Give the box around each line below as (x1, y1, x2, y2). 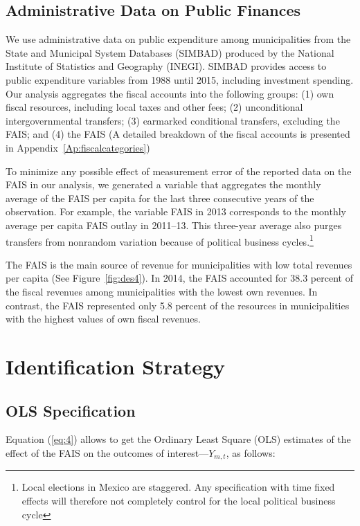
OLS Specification (6, 399, 136, 421)
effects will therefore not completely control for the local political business (21, 493, 336, 507)
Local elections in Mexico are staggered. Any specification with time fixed (21, 480, 335, 494)
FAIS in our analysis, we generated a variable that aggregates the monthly (6, 177, 321, 192)
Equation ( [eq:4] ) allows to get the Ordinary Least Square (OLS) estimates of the (6, 432, 351, 446)
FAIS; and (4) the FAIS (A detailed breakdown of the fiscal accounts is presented (6, 127, 350, 141)
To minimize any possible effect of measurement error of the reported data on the (6, 163, 352, 178)
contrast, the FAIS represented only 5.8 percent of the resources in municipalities (6, 298, 350, 312)
